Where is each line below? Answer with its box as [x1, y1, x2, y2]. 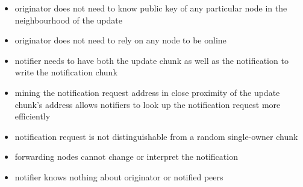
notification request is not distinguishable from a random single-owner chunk [14, 130, 298, 142]
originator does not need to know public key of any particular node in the [14, 2, 287, 14]
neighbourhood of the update [14, 13, 123, 26]
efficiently [14, 110, 51, 122]
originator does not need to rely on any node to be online [14, 34, 226, 46]
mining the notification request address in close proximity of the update [14, 86, 280, 98]
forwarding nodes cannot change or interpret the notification [14, 150, 238, 163]
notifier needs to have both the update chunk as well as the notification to [14, 54, 289, 66]
